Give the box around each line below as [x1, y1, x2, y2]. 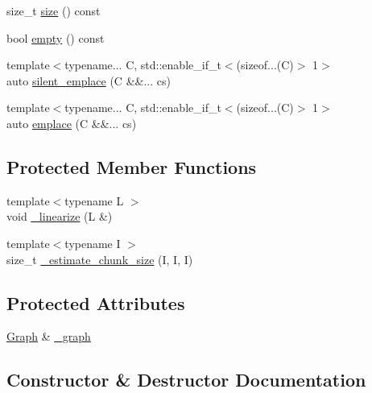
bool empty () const [6, 29, 105, 46]
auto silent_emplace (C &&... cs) [6, 72, 171, 89]
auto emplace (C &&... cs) [6, 114, 137, 131]
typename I [64, 234, 121, 251]
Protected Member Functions [6, 154, 257, 179]
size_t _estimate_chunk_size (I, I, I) [6, 250, 193, 267]
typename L [64, 192, 124, 209]
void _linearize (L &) [6, 208, 113, 225]
